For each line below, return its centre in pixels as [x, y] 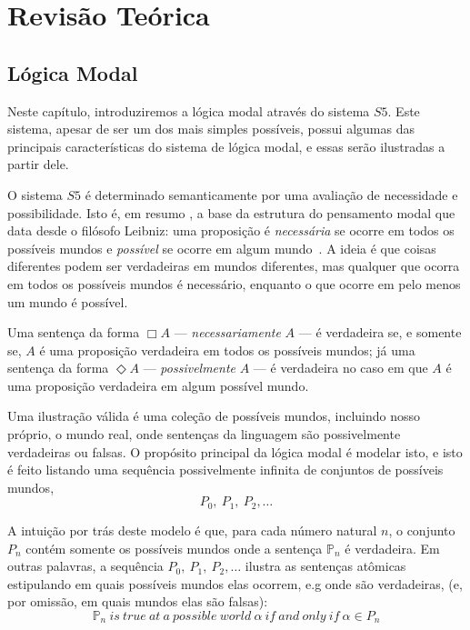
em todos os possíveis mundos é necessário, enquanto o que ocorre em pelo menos [234, 283]
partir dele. [38, 164]
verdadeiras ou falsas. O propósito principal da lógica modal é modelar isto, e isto [235, 451]
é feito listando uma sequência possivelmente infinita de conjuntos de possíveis [225, 470]
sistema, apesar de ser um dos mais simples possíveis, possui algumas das [211, 129]
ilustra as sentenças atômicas [325, 566]
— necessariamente [227, 332]
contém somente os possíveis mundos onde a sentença [174, 548]
